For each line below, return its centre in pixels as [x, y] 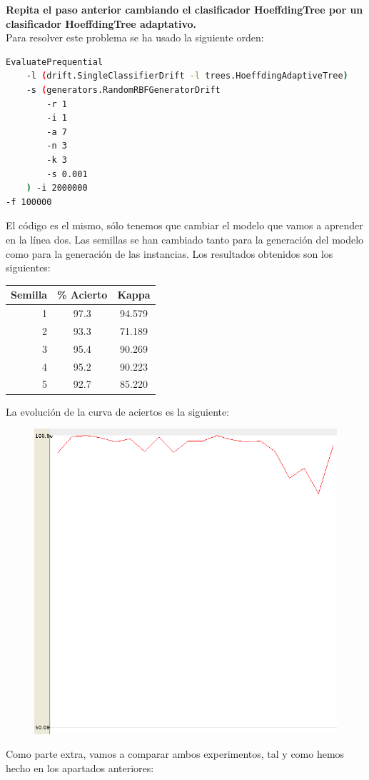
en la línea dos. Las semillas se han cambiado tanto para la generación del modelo [185, 239]
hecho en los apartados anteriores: [80, 768]
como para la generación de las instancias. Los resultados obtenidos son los [170, 253]
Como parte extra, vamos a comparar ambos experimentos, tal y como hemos [175, 754]
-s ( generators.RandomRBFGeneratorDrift [123, 90]
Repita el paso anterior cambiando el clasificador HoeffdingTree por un [184, 9]
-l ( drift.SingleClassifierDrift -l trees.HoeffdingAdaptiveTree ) [187, 76]
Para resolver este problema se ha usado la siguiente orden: [135, 37]
